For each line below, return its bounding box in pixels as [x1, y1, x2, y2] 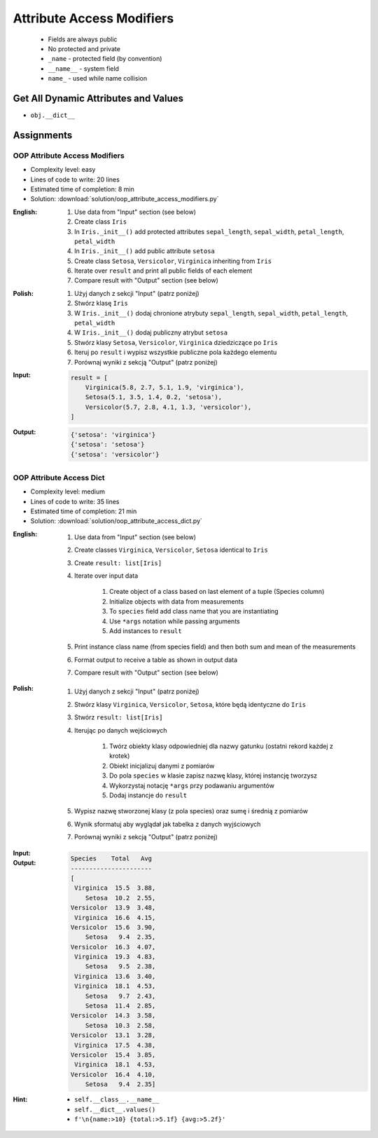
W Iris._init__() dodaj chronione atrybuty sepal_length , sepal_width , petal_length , [74, 309, 348, 317]
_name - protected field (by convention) [48, 55, 162, 63]
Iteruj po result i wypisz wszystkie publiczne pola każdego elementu [74, 348, 277, 357]
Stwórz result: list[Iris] [74, 713, 164, 722]
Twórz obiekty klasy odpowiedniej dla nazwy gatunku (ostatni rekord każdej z [109, 742, 334, 750]
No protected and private [48, 44, 120, 53]
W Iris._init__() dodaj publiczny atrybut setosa [74, 328, 227, 337]
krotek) [109, 752, 130, 760]
